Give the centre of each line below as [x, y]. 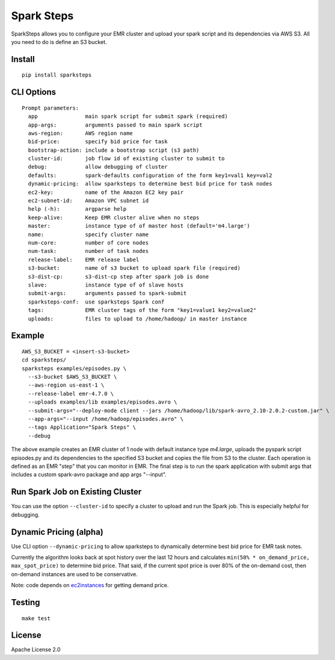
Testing [26, 602]
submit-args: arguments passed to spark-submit [107, 293]
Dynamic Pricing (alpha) [57, 532]
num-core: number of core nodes [88, 243]
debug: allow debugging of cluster [98, 167]
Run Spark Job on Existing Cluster [76, 492]
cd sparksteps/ [44, 360]
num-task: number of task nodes [88, 251]
